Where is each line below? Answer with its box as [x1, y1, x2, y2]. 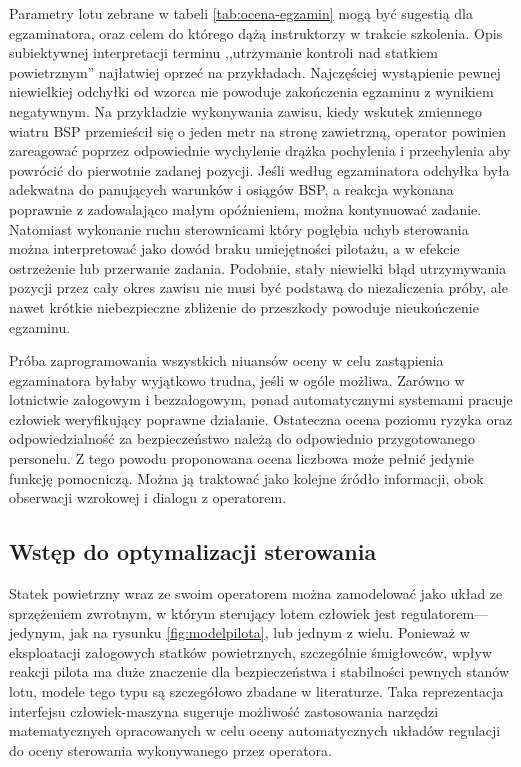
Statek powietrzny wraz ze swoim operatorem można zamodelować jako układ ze [9, 583, 503, 604]
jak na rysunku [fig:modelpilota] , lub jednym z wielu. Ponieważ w [69, 622, 470, 643]
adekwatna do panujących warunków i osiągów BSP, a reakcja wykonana [9, 179, 454, 200]
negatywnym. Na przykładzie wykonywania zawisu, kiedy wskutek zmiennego [9, 100, 483, 121]
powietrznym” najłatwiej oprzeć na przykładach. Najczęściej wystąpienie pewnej [9, 61, 501, 82]
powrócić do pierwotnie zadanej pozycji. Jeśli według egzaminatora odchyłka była [9, 159, 510, 180]
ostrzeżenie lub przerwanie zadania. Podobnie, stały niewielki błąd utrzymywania [9, 257, 507, 278]
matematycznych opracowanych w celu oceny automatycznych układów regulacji [9, 720, 501, 741]
